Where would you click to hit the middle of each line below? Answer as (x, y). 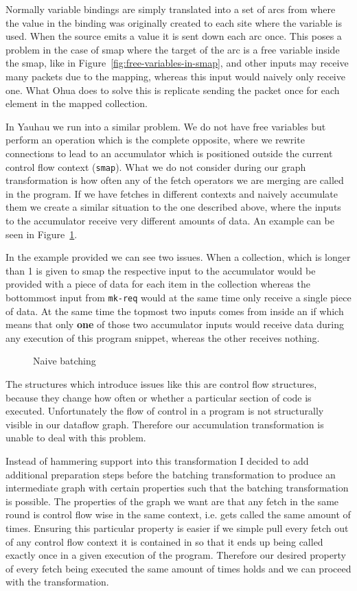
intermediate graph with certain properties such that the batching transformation (177, 488)
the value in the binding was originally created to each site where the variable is (174, 22)
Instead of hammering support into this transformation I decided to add (157, 460)
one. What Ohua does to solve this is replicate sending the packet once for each (173, 90)
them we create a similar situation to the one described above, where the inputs (173, 207)
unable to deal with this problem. (76, 438)
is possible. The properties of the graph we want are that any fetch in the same (172, 501)
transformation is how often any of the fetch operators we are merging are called (175, 180)
